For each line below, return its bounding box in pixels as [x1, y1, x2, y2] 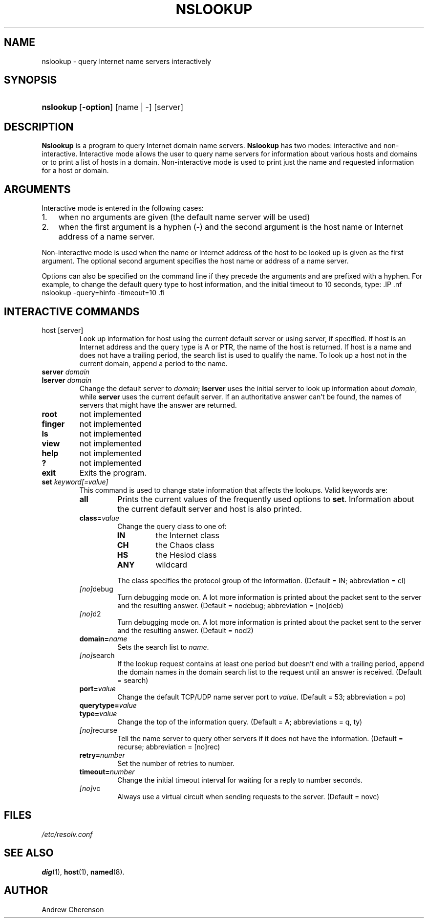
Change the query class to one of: [117, 522, 227, 530]
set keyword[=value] [42, 477, 108, 486]
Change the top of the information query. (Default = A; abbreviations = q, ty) [117, 717, 363, 726]
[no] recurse [79, 725, 117, 734]
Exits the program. [79, 467, 147, 478]
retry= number [79, 750, 125, 759]
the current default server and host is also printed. [117, 504, 302, 514]
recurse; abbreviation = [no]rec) [117, 742, 220, 751]
